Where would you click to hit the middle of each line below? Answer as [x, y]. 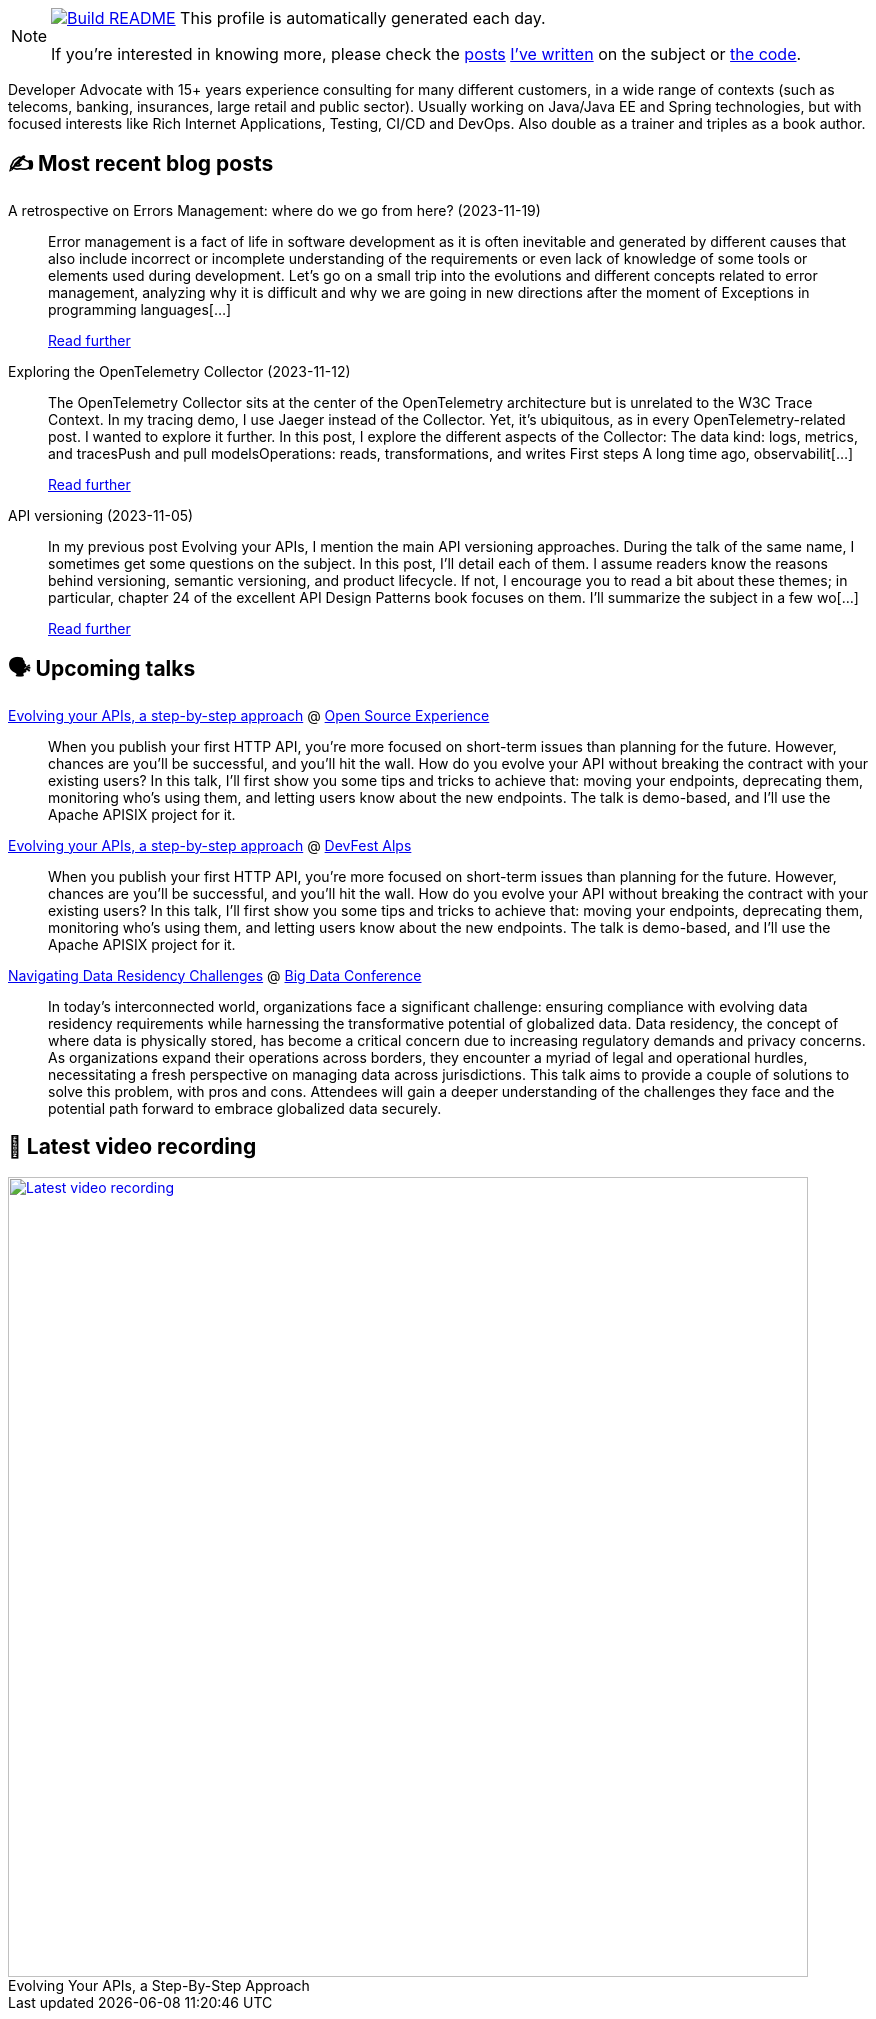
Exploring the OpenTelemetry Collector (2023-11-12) [179, 371]
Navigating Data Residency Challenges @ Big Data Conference [215, 975]
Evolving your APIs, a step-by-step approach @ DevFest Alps [210, 845]
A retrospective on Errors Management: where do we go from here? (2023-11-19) [274, 210]
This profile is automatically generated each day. [363, 18]
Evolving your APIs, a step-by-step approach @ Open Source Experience [249, 715]
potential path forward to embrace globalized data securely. [245, 1108]
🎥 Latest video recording [132, 1147]
